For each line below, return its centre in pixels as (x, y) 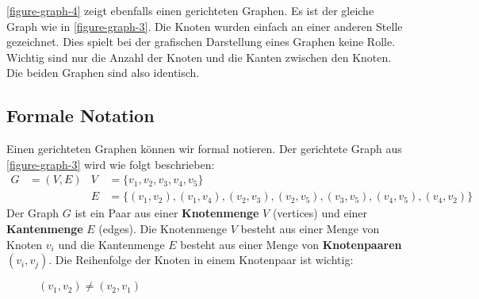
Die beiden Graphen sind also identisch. (103, 73)
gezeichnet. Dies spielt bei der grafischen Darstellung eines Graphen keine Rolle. (201, 42)
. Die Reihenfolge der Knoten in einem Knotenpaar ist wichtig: (201, 260)
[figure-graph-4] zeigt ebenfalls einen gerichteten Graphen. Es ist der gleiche (190, 10)
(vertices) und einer (320, 213)
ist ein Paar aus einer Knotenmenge (167, 213)
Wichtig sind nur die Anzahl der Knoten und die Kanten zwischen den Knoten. (199, 57)
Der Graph (33, 213)
